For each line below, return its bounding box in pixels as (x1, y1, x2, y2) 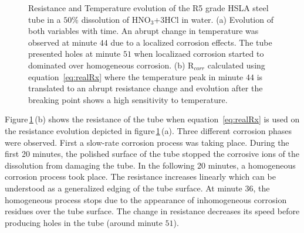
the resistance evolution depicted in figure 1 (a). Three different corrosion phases (5, 124, 292, 136)
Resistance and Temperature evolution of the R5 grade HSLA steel (28, 2, 269, 13)
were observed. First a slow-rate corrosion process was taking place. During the (5, 136, 289, 148)
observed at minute (28, 36, 97, 48)
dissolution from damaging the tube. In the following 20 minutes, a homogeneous (5, 159, 296, 171)
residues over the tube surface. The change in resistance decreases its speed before (5, 205, 300, 217)
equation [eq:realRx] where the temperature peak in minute (28, 70, 244, 83)
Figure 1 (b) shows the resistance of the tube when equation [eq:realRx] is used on (5, 113, 300, 125)
